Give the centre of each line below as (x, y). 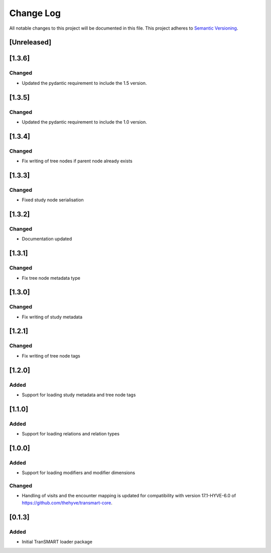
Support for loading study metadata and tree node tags (79, 395)
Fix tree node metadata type (51, 278)
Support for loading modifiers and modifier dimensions (79, 473)
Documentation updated (47, 239)
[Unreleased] (30, 42)
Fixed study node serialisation (53, 200)
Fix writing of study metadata (52, 317)
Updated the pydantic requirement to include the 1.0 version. (85, 122)
